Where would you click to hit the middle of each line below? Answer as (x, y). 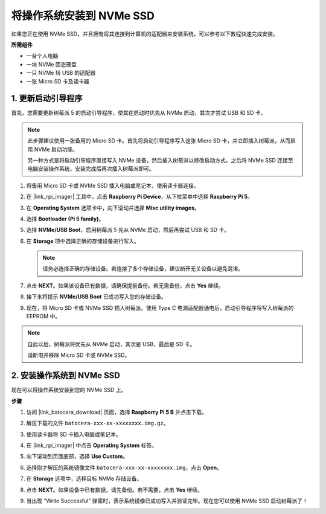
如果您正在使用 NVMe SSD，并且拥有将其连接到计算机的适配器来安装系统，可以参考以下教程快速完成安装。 (145, 34)
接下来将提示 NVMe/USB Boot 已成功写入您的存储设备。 (97, 297)
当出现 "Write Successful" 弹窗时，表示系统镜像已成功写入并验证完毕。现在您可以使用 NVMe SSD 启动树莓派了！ (167, 501)
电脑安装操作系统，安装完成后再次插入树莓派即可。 (91, 169)
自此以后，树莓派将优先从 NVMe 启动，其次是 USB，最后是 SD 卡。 (111, 344)
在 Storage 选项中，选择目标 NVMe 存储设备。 (84, 479)
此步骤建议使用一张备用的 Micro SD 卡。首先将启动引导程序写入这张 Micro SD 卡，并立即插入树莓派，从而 (159, 141)
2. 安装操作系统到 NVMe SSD (66, 375)
